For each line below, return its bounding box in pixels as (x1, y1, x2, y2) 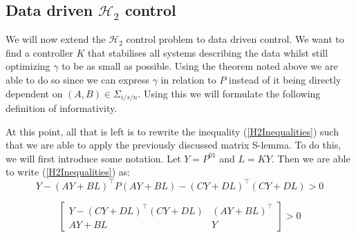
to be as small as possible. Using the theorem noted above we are (62, 59, 338, 73)
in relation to (160, 72, 216, 86)
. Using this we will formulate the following (138, 86, 321, 100)
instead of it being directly (229, 72, 341, 86)
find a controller (6, 45, 73, 59)
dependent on (6, 86, 63, 100)
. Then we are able (271, 151, 350, 165)
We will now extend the (6, 32, 106, 46)
